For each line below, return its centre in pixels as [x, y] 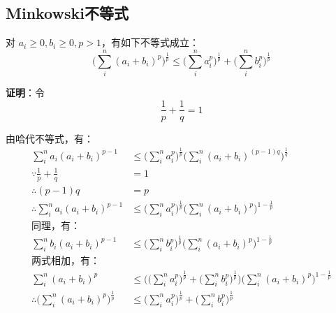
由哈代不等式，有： [50, 138]
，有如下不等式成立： [150, 42]
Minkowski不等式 [67, 13]
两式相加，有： [66, 262]
